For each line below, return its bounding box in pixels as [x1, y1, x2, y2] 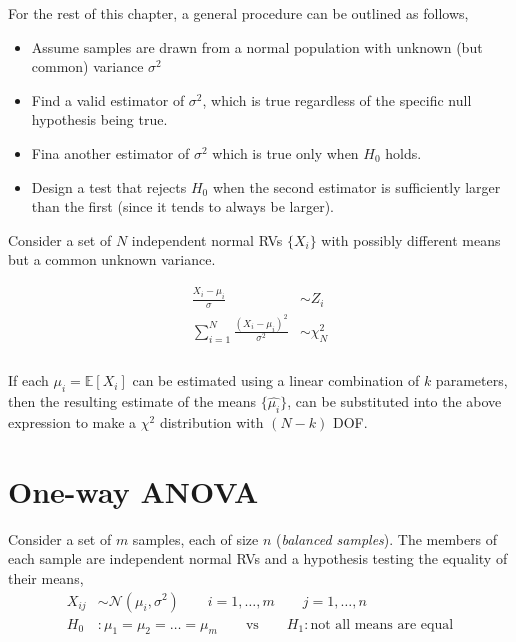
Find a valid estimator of [31, 89, 185, 110]
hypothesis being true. [31, 109, 168, 130]
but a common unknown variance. [8, 249, 216, 270]
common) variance [31, 56, 144, 77]
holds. [385, 142, 422, 163]
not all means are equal [310, 617, 454, 632]
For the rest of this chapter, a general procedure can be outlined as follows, [8, 3, 469, 23]
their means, [8, 567, 84, 588]
